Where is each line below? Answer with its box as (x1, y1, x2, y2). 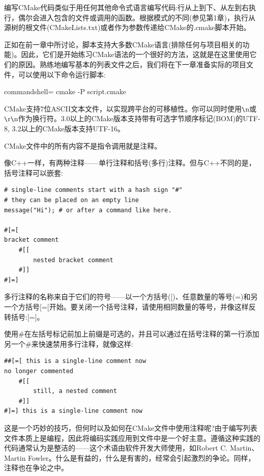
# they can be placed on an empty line (4, 197, 139, 204)
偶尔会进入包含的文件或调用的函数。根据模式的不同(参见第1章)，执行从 (18, 12, 255, 22)
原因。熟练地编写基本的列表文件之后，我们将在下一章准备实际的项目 (18, 59, 246, 69)
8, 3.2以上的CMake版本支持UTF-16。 (4, 123, 125, 134)
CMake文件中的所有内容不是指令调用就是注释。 (4, 140, 162, 151)
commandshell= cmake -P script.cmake (4, 86, 126, 97)
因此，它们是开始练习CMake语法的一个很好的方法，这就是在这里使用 (21, 49, 250, 60)
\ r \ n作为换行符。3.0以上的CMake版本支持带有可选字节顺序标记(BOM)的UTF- (4, 113, 260, 124)
